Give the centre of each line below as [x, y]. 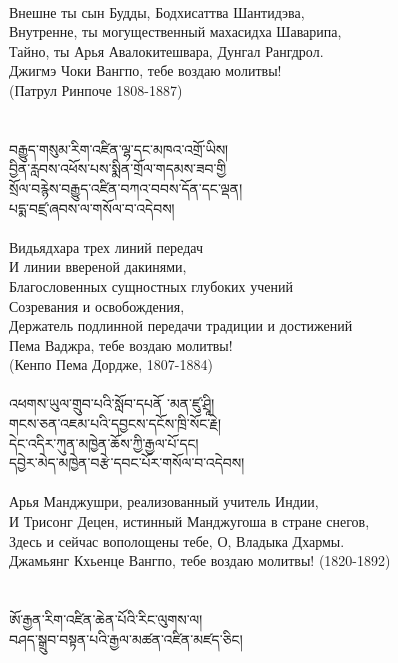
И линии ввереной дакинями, [98, 266]
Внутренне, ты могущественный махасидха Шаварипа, [175, 31]
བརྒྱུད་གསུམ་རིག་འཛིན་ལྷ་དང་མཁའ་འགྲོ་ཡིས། [119, 148]
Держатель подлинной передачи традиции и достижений [181, 325]
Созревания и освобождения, [97, 305]
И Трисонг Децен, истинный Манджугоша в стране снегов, [189, 521]
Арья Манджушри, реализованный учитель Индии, [164, 501]
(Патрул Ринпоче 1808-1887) [96, 89]
